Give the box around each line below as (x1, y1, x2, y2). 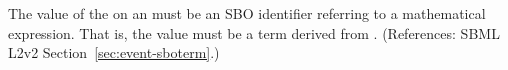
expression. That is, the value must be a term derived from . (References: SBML (8, 22, 500, 43)
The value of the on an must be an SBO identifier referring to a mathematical (8, 3, 486, 23)
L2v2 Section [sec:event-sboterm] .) (8, 42, 220, 63)
